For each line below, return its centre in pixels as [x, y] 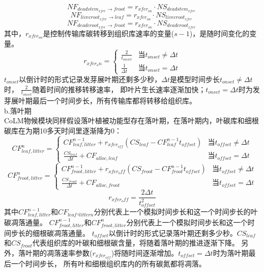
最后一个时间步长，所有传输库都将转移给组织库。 [114, 100]
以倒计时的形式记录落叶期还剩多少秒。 [173, 233]
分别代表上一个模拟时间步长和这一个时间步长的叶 [176, 212]
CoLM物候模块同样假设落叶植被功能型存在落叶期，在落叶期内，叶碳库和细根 [131, 120]
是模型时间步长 [195, 79]
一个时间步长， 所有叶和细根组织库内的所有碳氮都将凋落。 [108, 263]
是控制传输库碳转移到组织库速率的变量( [109, 33]
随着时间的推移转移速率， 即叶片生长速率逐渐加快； [119, 89]
